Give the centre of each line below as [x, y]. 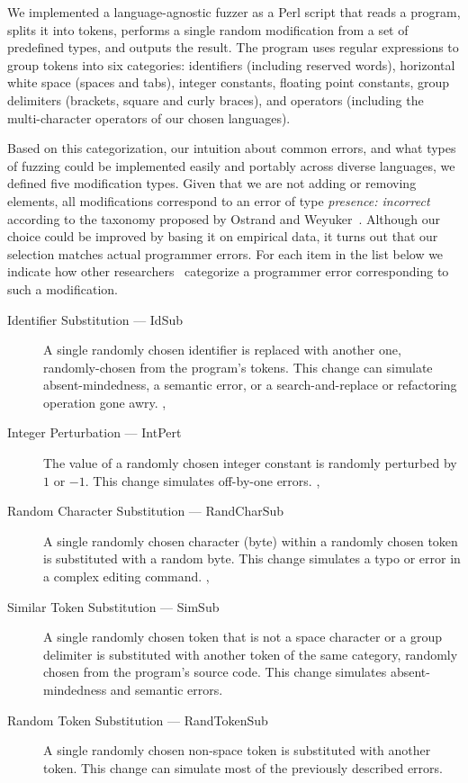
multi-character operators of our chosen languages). [149, 117]
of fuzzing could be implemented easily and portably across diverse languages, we [231, 165]
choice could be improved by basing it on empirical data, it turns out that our [223, 236]
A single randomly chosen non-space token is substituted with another [237, 750]
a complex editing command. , [126, 576]
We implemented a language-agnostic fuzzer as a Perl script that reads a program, [234, 12]
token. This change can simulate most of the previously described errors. [243, 767]
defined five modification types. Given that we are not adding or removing [212, 183]
